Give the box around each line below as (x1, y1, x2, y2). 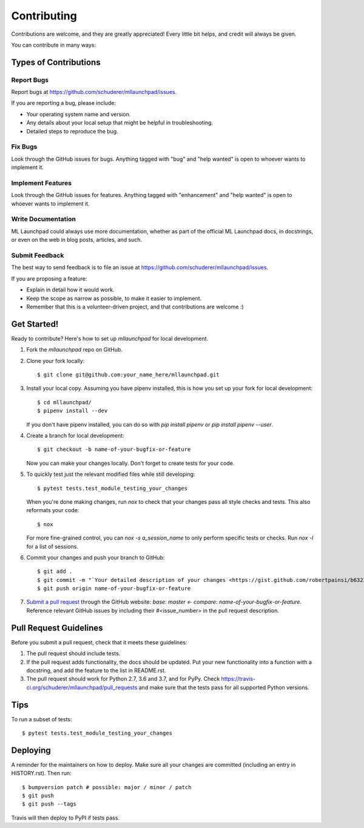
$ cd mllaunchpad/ (37, 399, 92, 406)
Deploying (11, 745, 51, 755)
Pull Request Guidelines (11, 623, 103, 633)
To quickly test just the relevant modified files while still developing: (26, 470, 195, 478)
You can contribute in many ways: (11, 41, 96, 48)
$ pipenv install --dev (37, 407, 108, 415)
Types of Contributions (11, 57, 101, 67)
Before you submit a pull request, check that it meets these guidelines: (11, 638, 187, 646)
